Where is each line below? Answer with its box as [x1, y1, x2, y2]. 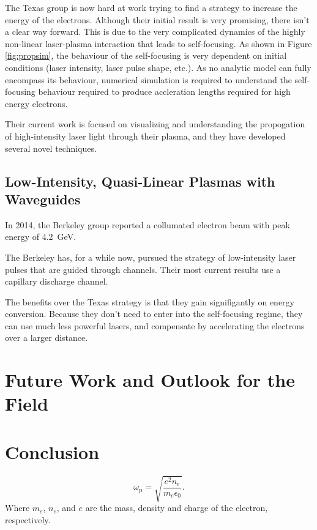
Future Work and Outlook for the [5, 367, 295, 392]
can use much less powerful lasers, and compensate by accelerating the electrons [5, 319, 305, 332]
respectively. [5, 513, 51, 526]
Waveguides [5, 189, 81, 208]
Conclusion [5, 439, 100, 464]
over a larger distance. [5, 331, 88, 344]
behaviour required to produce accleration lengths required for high [38, 85, 291, 98]
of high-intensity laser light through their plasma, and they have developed [5, 129, 286, 142]
